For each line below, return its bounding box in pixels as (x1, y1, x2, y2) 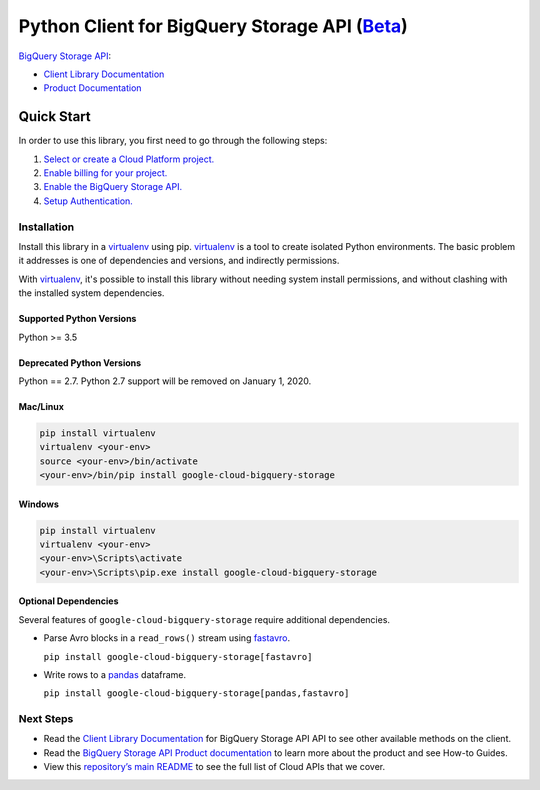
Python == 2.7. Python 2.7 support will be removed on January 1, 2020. (18, 375, 312, 387)
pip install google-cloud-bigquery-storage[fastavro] (43, 651, 313, 662)
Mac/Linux (18, 400, 65, 412)
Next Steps (18, 712, 74, 726)
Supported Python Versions (18, 313, 137, 325)
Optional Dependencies (18, 595, 119, 607)
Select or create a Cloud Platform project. (43, 153, 215, 165)
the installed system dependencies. (18, 287, 165, 299)
